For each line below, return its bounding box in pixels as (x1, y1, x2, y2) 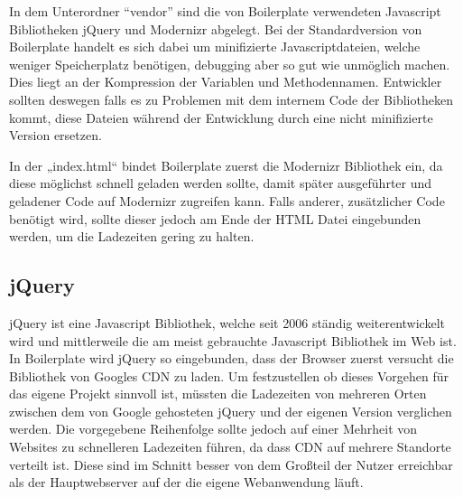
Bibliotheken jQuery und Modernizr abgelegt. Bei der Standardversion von (9, 19, 422, 38)
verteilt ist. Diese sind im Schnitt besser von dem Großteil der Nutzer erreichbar (9, 455, 453, 474)
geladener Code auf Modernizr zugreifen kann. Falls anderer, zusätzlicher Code (9, 191, 445, 210)
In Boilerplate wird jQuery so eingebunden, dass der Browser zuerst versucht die (9, 349, 454, 368)
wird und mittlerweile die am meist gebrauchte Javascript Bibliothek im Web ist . (9, 331, 457, 350)
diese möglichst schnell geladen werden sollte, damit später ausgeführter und (9, 173, 432, 192)
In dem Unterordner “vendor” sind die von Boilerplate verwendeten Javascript (9, 2, 441, 20)
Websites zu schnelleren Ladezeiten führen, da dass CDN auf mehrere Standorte (9, 437, 451, 456)
